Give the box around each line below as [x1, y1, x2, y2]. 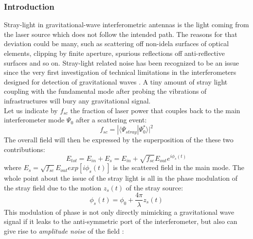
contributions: [4, 144, 45, 154]
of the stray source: [126, 182, 183, 192]
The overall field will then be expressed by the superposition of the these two [4, 135, 234, 145]
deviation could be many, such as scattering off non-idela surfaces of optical [4, 38, 229, 49]
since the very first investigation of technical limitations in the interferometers [4, 67, 236, 77]
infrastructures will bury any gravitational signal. [4, 95, 151, 105]
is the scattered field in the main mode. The [113, 162, 244, 172]
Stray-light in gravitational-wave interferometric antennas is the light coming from [4, 19, 249, 30]
